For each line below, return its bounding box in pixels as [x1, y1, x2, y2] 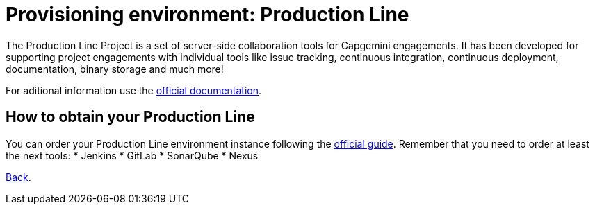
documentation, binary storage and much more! [6, 62, 224, 75]
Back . [6, 170, 31, 183]
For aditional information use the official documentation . [6, 84, 262, 96]
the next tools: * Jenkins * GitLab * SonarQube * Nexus [6, 149, 259, 161]
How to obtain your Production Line [6, 108, 255, 126]
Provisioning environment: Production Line [6, 3, 409, 26]
